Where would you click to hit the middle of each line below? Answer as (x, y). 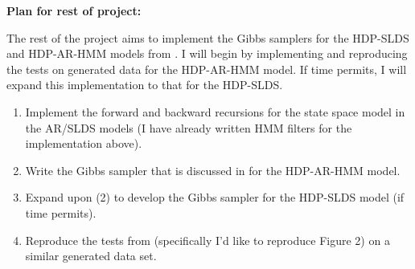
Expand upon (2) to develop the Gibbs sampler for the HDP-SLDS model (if (215, 197)
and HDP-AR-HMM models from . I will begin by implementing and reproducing (207, 53)
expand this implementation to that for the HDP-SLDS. (145, 85)
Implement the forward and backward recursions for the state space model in (215, 111)
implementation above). (84, 143)
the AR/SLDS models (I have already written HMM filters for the (189, 127)
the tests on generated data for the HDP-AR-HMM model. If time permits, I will (207, 69)
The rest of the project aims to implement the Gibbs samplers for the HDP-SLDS (208, 37)
